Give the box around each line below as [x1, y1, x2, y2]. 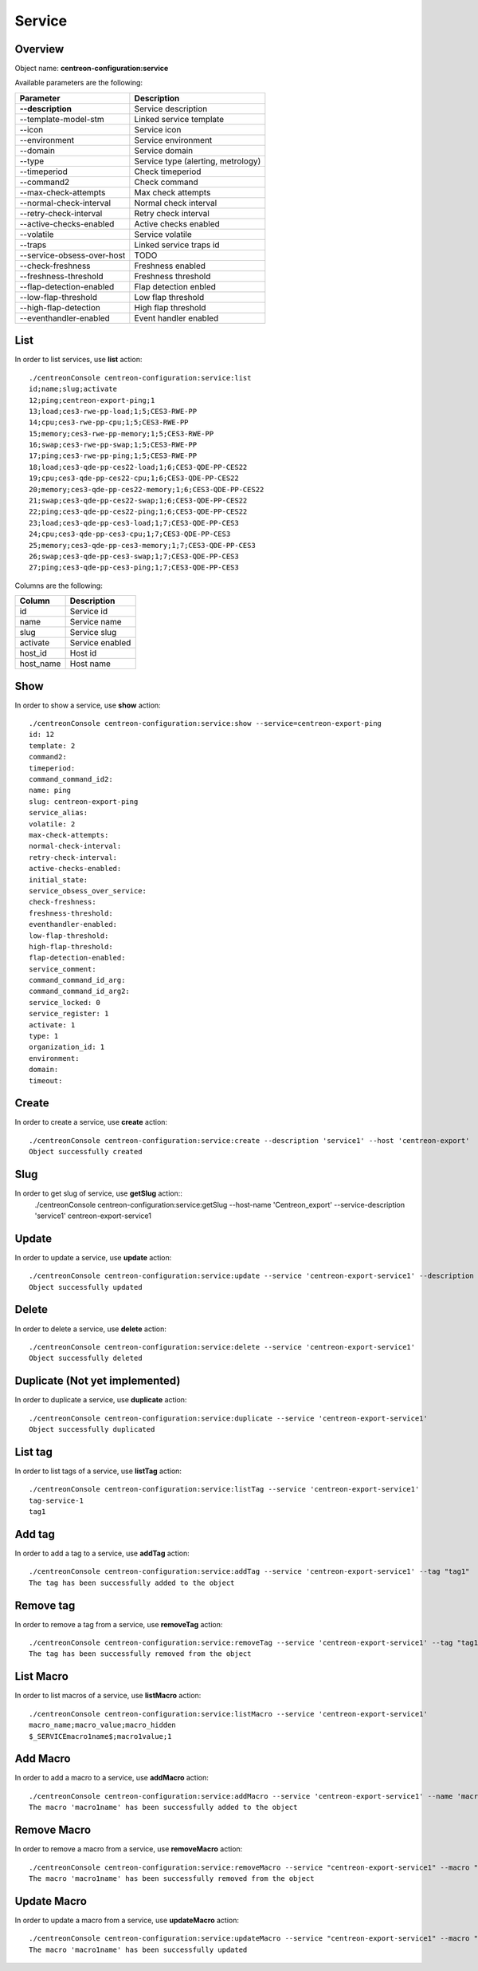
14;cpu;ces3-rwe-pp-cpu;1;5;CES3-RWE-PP [29, 418, 189, 427]
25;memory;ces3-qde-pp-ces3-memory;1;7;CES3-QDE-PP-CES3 [29, 541, 257, 550]
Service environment [134, 134, 213, 145]
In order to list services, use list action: [14, 355, 143, 365]
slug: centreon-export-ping [29, 797, 139, 806]
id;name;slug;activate [29, 384, 118, 394]
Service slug [69, 627, 117, 638]
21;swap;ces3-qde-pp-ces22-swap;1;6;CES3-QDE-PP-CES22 [29, 496, 248, 506]
